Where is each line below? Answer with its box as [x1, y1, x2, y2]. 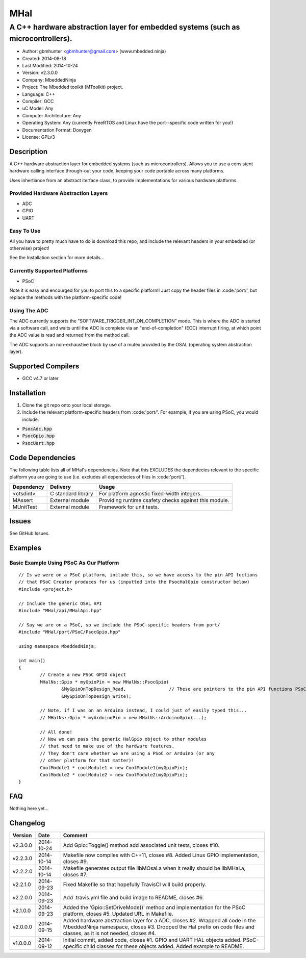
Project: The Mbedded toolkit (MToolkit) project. [22, 84, 123, 90]
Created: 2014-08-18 [22, 55, 66, 61]
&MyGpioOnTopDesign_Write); [61, 693, 132, 699]
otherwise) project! [9, 245, 49, 251]
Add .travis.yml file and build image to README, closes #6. [63, 894, 204, 901]
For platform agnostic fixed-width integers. [98, 490, 202, 497]
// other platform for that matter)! [40, 758, 135, 764]
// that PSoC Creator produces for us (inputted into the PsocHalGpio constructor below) [18, 579, 250, 585]
